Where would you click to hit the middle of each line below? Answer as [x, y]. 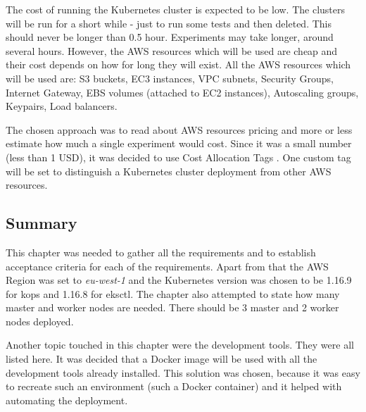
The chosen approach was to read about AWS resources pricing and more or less [179, 129]
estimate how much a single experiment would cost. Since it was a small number [179, 143]
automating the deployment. [67, 400]
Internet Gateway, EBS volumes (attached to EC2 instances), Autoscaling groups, [182, 92]
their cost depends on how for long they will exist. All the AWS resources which [178, 64]
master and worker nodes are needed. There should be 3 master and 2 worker [172, 307]
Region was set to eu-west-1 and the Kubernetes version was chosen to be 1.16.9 [179, 280]
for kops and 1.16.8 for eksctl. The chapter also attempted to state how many [173, 293]
